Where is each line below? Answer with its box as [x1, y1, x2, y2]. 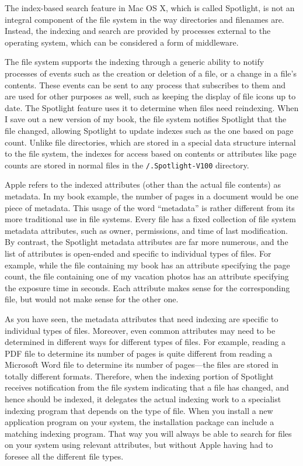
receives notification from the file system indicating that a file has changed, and [5, 381, 289, 393]
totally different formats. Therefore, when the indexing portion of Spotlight [5, 370, 274, 382]
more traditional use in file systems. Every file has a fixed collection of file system [5, 213, 296, 225]
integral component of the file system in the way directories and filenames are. [5, 13, 284, 25]
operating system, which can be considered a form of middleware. [5, 36, 239, 48]
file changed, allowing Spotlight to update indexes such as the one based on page [5, 124, 294, 136]
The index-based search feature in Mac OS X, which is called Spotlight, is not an [5, 2, 295, 13]
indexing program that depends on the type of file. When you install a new [5, 404, 273, 416]
